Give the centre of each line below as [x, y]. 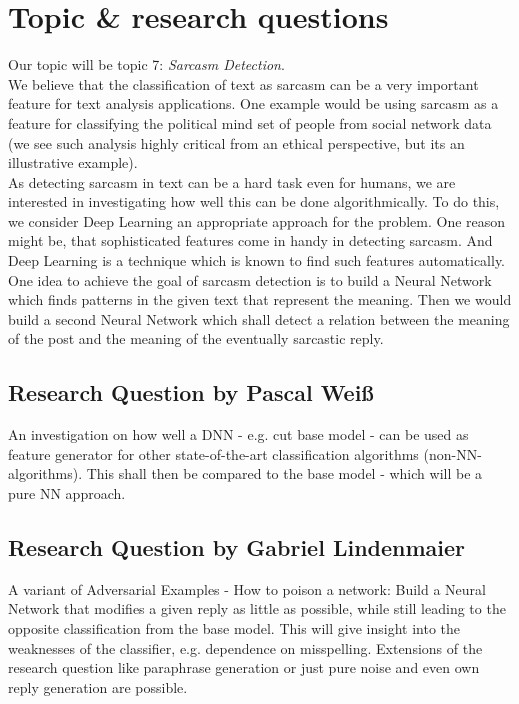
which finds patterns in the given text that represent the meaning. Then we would [260, 299]
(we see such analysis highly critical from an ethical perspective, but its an [236, 142]
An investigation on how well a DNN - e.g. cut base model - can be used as [238, 434]
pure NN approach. [67, 493]
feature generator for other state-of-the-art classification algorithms [213, 453]
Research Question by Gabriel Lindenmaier [237, 547]
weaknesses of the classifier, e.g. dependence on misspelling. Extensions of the [245, 647]
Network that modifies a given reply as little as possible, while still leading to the [257, 608]
